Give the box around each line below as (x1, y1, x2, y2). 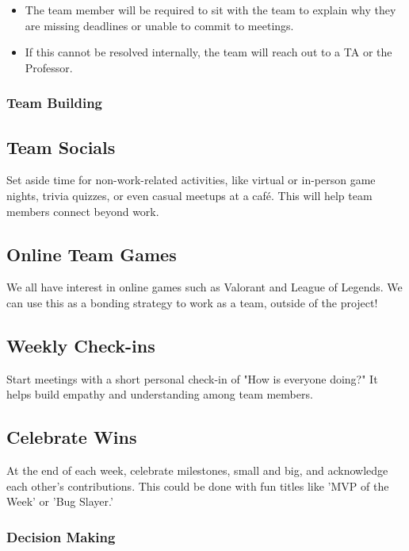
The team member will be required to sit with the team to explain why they (25, 2, 396, 17)
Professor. (25, 59, 73, 75)
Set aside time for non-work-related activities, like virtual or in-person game (6, 171, 376, 188)
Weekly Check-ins (6, 333, 155, 357)
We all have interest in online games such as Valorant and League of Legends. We (6, 279, 403, 295)
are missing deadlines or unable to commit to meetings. (25, 17, 294, 33)
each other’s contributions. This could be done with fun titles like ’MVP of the (6, 477, 389, 494)
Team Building (6, 93, 103, 113)
